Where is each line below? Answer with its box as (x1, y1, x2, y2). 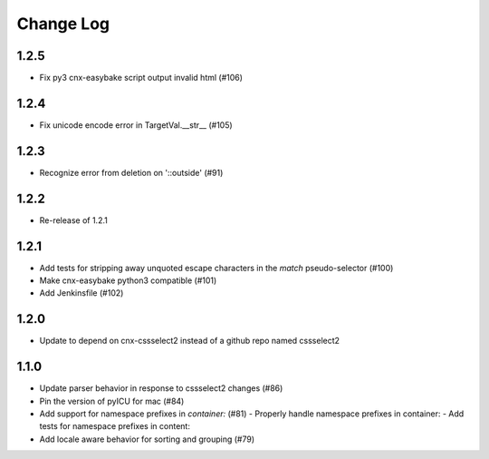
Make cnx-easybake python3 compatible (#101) (39, 275, 217, 286)
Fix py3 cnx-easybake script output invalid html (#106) (39, 73, 244, 83)
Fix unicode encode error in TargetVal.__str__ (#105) (39, 119, 233, 131)
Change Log (16, 14, 110, 34)
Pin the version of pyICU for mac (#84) (39, 396, 185, 406)
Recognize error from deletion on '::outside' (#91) (39, 167, 224, 178)
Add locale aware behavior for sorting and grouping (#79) (39, 434, 255, 444)
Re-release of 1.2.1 (39, 214, 108, 226)
